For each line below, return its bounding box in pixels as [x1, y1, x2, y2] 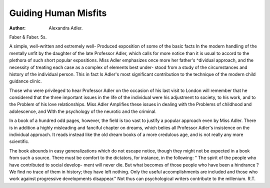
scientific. [9, 138, 29, 144]
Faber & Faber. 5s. [9, 34, 47, 40]
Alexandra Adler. [48, 25, 83, 31]
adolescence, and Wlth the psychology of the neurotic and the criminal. [9, 108, 157, 114]
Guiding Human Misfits [9, 7, 107, 18]
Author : [9, 25, 26, 31]
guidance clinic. [9, 78, 42, 84]
